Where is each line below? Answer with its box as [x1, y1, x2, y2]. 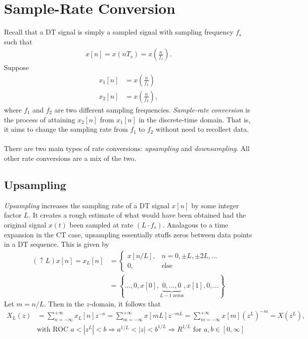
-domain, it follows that [89, 299, 161, 309]
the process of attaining [4, 114, 76, 124]
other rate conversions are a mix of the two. [4, 152, 136, 163]
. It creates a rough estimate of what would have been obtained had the [28, 210, 246, 220]
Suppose [4, 62, 29, 73]
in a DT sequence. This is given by [4, 239, 109, 249]
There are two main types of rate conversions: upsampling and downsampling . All [4, 143, 250, 153]
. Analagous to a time [162, 219, 228, 229]
